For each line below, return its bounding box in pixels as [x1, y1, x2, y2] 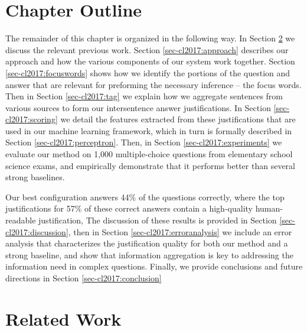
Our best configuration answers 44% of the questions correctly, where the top [5, 190, 285, 203]
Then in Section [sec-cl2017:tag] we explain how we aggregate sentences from [5, 90, 283, 102]
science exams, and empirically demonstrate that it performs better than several [5, 159, 295, 171]
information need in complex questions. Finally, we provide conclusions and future [5, 260, 303, 272]
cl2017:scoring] [5, 113, 58, 125]
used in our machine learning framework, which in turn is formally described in [5, 124, 292, 137]
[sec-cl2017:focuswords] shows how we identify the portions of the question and [5, 66, 290, 79]
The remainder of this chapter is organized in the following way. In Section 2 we [5, 32, 295, 44]
